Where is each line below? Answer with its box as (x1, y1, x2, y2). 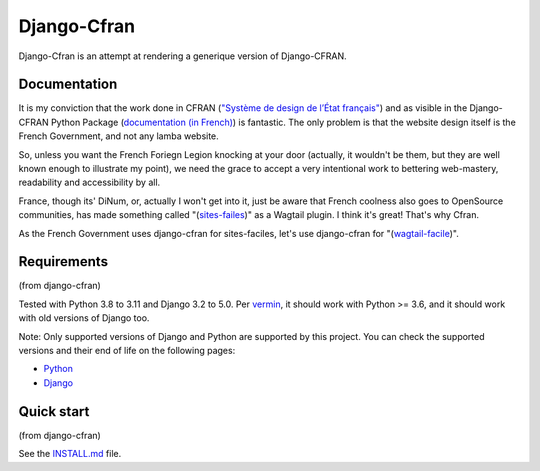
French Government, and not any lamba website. (18, 130, 219, 142)
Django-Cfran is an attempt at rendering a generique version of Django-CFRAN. (18, 50, 347, 62)
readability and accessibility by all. (18, 176, 161, 189)
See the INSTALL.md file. (18, 448, 122, 460)
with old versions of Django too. (18, 312, 150, 324)
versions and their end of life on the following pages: (18, 345, 236, 357)
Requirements (18, 253, 109, 270)
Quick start (18, 403, 90, 420)
